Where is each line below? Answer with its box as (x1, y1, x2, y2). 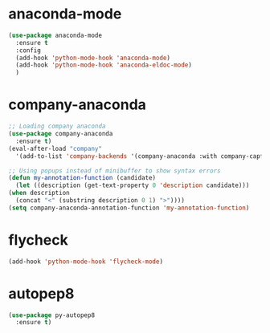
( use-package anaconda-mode (8, 31, 103, 39)
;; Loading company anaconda (8, 122, 106, 131)
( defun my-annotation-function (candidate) (8, 174, 157, 182)
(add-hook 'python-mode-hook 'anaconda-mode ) (15, 54, 171, 62)
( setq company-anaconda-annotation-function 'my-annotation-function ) (8, 204, 250, 212)
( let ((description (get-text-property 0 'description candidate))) (15, 181, 250, 189)
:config (15, 46, 42, 55)
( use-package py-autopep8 (8, 311, 95, 319)
